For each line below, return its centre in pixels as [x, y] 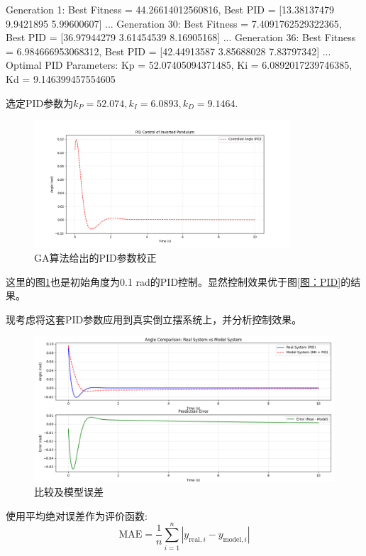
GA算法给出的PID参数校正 [95, 257]
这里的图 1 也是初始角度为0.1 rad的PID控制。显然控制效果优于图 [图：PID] [173, 281]
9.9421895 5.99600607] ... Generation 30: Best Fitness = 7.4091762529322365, [174, 23]
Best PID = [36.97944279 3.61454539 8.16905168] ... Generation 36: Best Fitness [181, 37]
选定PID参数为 [40, 102]
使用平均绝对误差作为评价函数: [77, 515]
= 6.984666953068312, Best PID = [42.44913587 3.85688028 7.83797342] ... [168, 51]
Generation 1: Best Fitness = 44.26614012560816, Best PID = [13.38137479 [170, 9]
